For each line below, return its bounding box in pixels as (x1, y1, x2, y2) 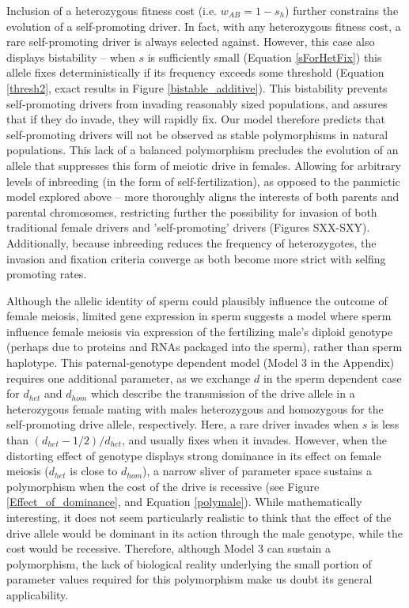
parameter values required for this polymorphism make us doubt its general (6, 571, 373, 587)
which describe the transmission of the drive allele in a (90, 385, 355, 402)
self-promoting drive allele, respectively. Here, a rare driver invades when (6, 416, 359, 432)
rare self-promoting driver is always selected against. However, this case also (6, 33, 375, 50)
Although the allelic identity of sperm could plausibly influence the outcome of (6, 292, 388, 308)
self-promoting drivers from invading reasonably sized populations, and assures (6, 95, 388, 111)
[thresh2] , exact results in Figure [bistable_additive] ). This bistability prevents (6, 79, 388, 96)
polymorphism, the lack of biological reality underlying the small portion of (6, 555, 372, 572)
